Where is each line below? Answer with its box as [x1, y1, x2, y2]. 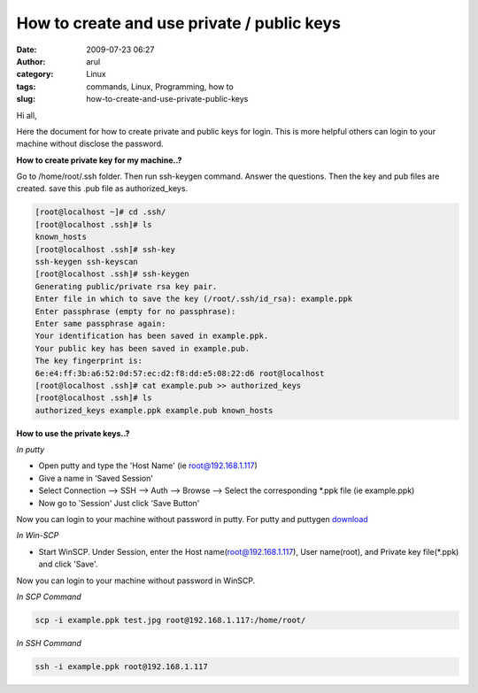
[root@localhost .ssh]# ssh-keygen [35, 269, 189, 279]
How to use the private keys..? [16, 427, 130, 438]
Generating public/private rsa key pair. [35, 281, 218, 291]
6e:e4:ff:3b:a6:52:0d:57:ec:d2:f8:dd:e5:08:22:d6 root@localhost [35, 368, 325, 378]
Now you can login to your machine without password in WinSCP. [16, 575, 256, 586]
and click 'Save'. [38, 558, 98, 570]
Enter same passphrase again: [35, 319, 166, 328]
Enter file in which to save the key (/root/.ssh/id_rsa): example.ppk [35, 294, 353, 304]
